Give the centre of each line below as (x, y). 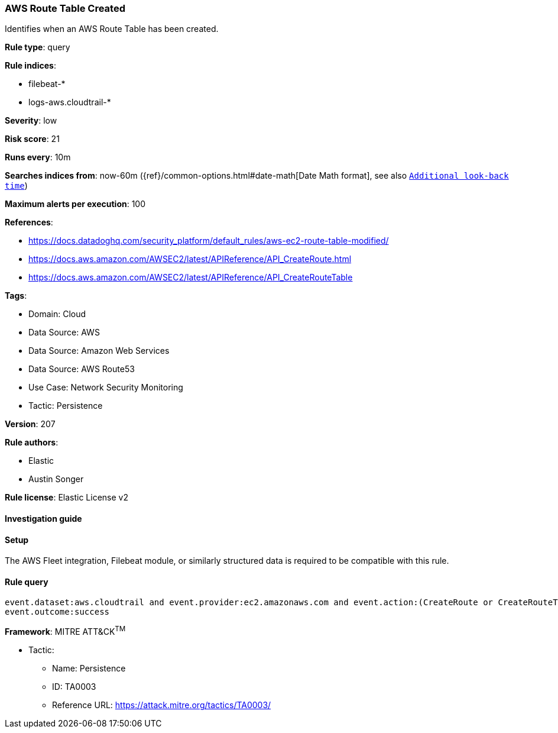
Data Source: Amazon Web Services (99, 351)
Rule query (27, 582)
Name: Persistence (89, 669)
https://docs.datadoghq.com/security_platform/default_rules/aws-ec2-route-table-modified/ (209, 241)
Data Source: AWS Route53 (82, 369)
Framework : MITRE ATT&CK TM (65, 631)
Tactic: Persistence (66, 406)
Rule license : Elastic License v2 (66, 498)
